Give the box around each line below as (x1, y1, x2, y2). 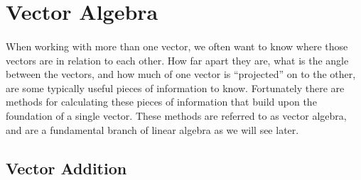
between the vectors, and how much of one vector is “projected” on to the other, (6, 67, 356, 81)
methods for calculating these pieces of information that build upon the (6, 94, 317, 109)
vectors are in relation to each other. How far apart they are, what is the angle (6, 52, 349, 67)
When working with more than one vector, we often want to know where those (6, 38, 348, 53)
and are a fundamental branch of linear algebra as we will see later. (6, 122, 299, 137)
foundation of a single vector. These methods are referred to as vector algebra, (6, 108, 347, 123)
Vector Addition (6, 157, 127, 179)
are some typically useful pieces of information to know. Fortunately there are (6, 80, 345, 95)
